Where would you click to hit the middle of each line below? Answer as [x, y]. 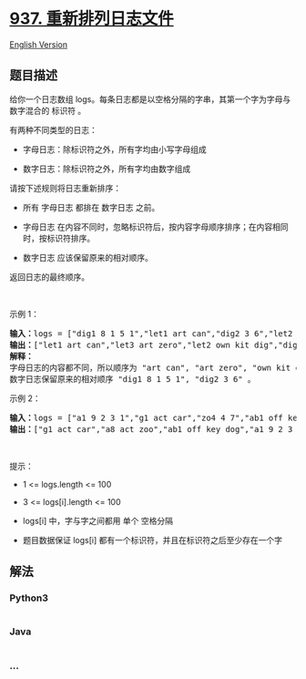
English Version [39, 44]
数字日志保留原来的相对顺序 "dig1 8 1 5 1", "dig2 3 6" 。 [133, 379]
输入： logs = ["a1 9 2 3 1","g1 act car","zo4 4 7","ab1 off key [156, 417]
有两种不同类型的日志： [53, 129]
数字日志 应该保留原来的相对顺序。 [87, 257]
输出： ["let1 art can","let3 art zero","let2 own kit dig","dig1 [156, 345]
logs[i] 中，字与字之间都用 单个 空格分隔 [97, 520]
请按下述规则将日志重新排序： [65, 188]
